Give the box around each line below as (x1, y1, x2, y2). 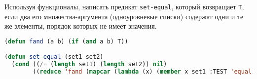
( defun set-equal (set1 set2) (4, 53, 104, 61)
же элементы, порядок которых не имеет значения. (4, 21, 157, 31)
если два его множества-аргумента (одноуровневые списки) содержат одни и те (4, 11, 244, 21)
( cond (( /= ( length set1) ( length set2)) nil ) (11, 61, 167, 68)
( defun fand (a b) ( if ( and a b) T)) (4, 38, 128, 45)
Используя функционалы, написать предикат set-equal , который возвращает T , (4, 1, 244, 11)
